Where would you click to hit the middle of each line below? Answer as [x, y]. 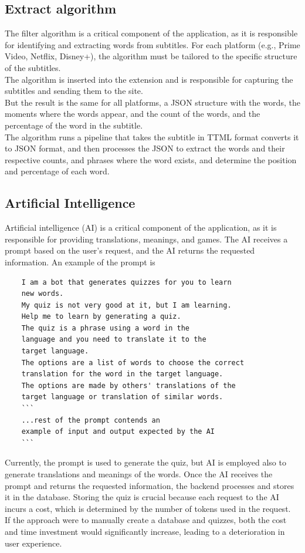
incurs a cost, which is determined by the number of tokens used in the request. [148, 508]
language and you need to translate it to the [114, 340]
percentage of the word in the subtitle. [74, 125]
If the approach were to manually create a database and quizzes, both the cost [146, 520]
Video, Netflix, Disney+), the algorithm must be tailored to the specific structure [151, 56]
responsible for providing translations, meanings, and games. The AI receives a [146, 239]
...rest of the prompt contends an [91, 420]
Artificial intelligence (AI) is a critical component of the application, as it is [141, 227]
